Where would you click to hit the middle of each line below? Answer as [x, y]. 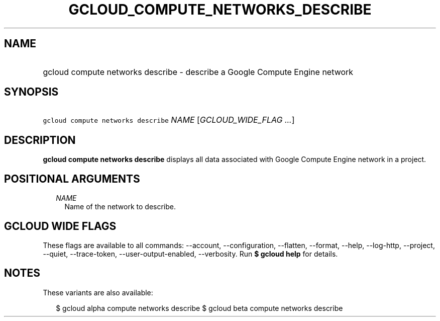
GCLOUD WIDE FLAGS [60, 226]
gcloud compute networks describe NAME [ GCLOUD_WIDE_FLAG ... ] [169, 120]
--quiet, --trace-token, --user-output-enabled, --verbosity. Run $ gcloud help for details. [190, 254]
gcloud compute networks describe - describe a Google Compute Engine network [198, 72]
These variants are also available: [98, 292]
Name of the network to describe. [120, 207]
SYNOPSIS [31, 92]
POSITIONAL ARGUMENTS [72, 179]
